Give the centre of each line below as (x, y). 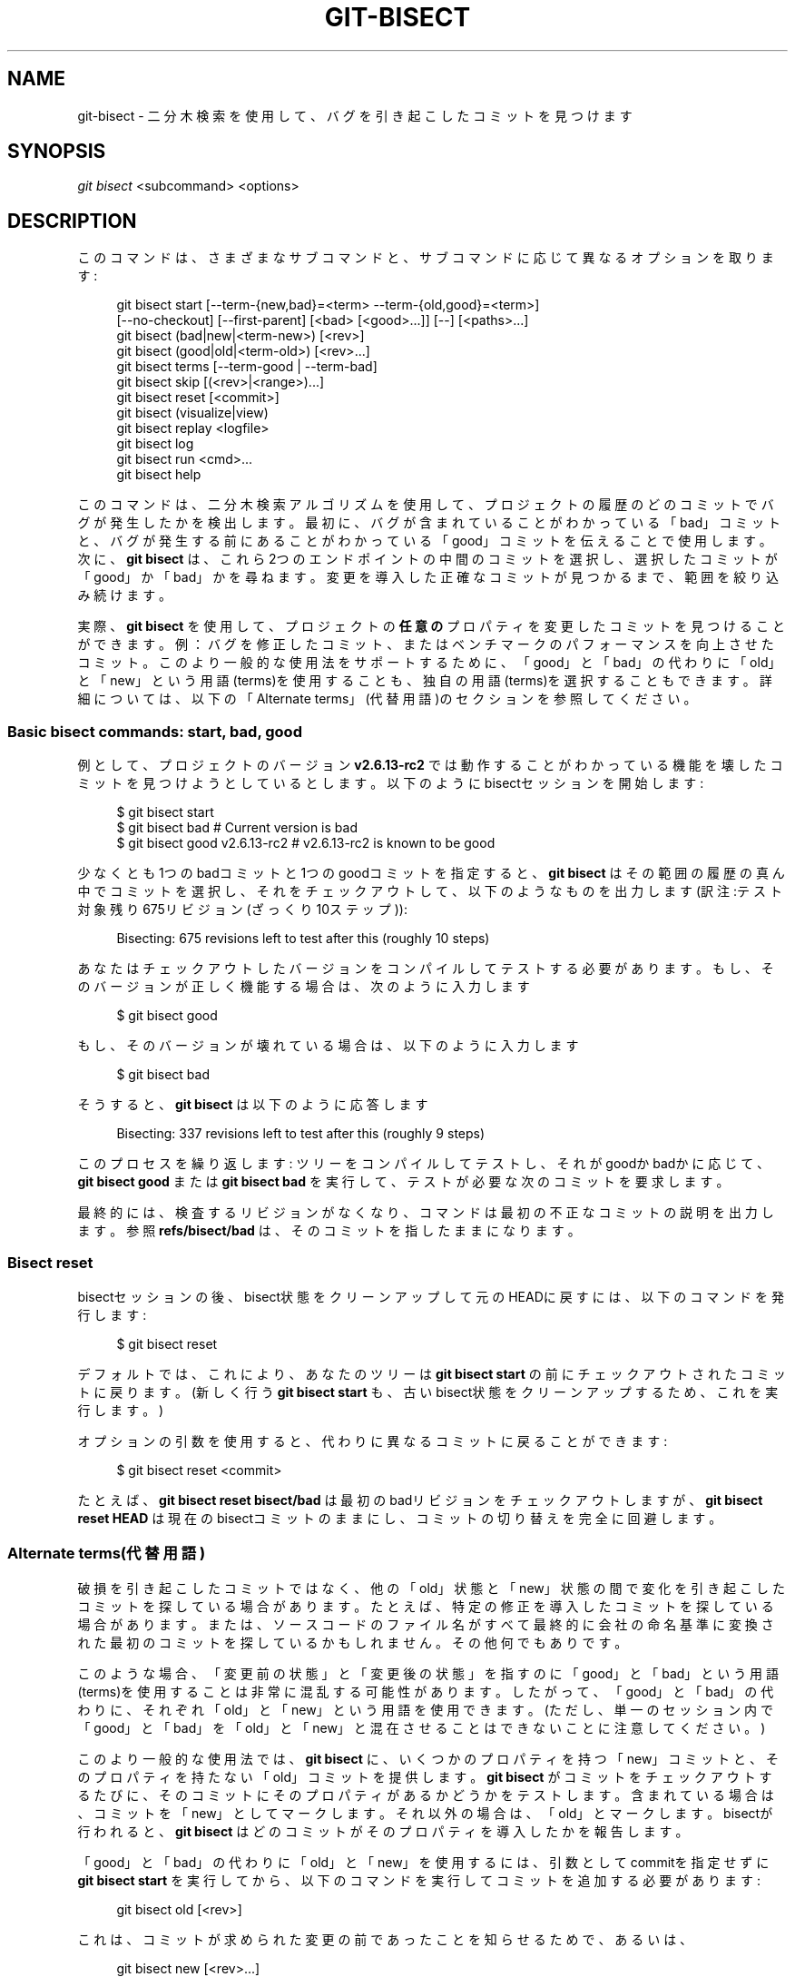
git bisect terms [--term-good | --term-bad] (247, 367)
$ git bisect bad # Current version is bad (237, 828)
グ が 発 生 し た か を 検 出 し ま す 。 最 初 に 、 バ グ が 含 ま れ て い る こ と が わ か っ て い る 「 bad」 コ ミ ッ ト (429, 523)
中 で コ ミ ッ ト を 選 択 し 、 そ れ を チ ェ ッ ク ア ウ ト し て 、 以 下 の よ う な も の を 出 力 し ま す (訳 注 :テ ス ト (430, 891)
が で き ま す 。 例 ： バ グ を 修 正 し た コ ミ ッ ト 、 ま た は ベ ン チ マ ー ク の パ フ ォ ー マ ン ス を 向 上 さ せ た (426, 644)
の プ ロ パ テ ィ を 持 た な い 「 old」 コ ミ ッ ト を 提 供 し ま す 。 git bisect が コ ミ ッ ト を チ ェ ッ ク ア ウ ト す (425, 1776)
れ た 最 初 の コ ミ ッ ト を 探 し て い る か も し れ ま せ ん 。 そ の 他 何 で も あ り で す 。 (353, 1642)
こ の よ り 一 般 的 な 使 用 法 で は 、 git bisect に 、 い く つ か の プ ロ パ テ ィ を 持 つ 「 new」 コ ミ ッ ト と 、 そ (428, 1758)
